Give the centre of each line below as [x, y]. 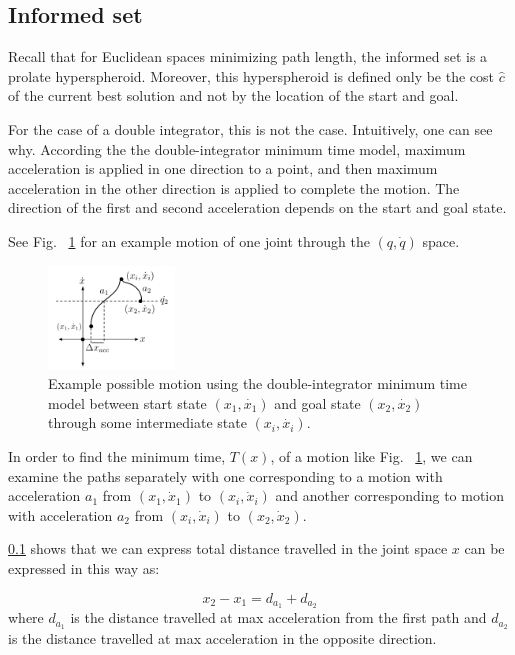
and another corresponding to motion [390, 495]
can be [484, 548]
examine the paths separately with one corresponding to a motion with [225, 475]
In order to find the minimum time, [117, 456]
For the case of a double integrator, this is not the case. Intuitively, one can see [250, 128]
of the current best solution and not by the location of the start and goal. [233, 95]
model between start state [127, 402]
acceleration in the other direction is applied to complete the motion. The [234, 187]
